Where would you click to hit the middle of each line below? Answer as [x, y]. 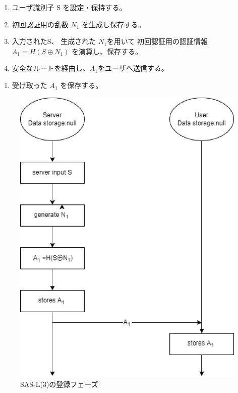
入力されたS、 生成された [54, 41]
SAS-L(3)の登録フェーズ [59, 384]
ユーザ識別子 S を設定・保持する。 [69, 7]
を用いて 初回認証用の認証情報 [157, 41]
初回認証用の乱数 [40, 24]
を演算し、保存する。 [107, 51]
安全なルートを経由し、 [51, 68]
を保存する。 [81, 85]
